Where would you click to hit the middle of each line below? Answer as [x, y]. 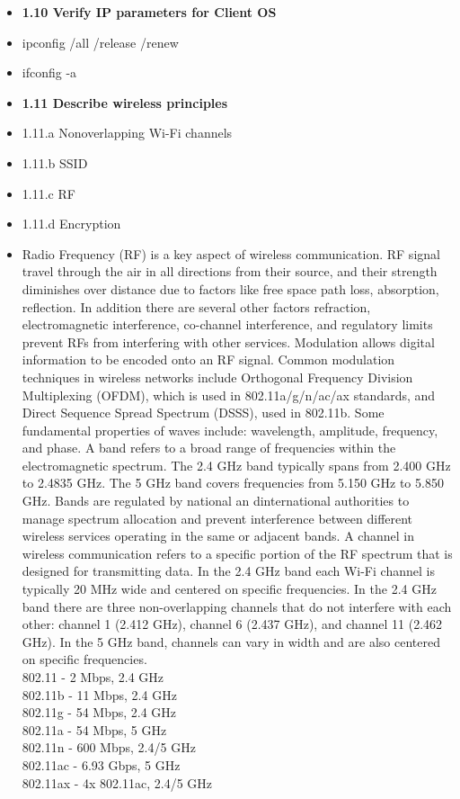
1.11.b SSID [55, 162]
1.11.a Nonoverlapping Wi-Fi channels [127, 133]
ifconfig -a [49, 72]
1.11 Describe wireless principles [125, 102]
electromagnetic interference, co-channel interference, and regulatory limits [227, 324]
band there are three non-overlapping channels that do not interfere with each [237, 606]
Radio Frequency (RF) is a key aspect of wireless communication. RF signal [231, 253]
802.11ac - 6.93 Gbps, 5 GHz [101, 764]
